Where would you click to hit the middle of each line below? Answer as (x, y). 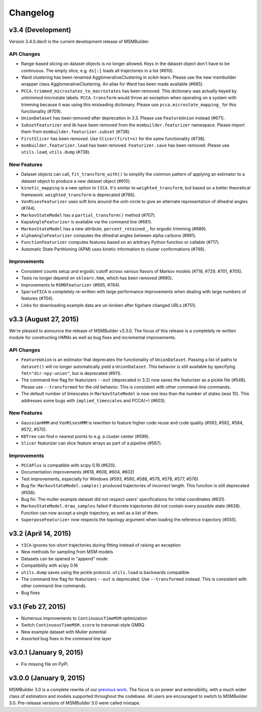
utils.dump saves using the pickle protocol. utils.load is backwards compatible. (106, 572)
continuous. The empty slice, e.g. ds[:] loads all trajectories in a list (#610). (98, 70)
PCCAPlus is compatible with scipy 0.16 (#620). (69, 465)
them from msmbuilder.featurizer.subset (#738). (76, 132)
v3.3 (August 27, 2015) (44, 319)
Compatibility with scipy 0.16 (50, 565)
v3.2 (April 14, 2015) (40, 534)
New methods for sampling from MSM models (67, 552)
